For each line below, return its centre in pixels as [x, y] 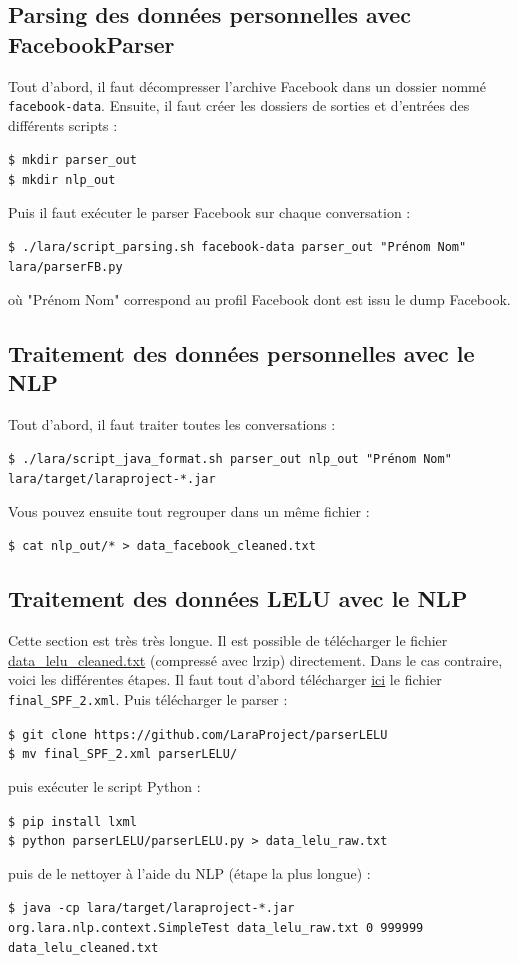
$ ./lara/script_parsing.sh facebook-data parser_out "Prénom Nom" [237, 247]
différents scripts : [63, 124]
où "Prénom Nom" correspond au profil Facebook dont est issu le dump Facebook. [259, 298]
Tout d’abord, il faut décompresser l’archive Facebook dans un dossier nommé [247, 85]
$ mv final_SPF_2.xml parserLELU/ [123, 754]
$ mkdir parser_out [72, 160]
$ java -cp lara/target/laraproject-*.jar [151, 908]
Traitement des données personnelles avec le [241, 352]
